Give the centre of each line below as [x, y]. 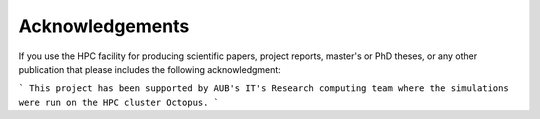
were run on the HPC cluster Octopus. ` [119, 102]
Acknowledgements [104, 26]
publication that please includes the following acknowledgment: [150, 69]
